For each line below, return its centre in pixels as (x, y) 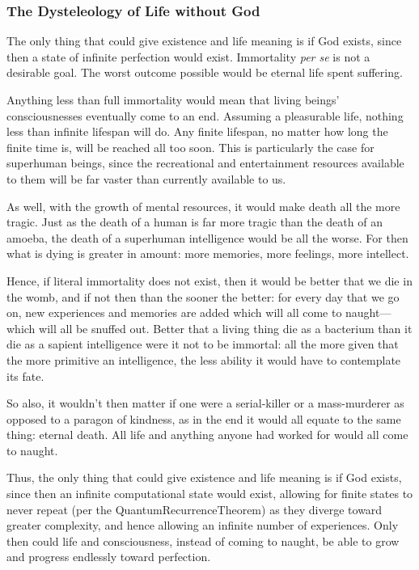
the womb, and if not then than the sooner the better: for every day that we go (203, 296)
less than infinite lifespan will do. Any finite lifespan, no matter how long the (197, 131)
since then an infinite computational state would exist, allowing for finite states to (210, 494)
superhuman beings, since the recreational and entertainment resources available (205, 163)
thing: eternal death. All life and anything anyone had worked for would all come (207, 435)
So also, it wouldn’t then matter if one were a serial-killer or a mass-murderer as (205, 403)
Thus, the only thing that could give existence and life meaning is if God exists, (204, 477)
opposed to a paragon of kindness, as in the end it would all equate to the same (204, 418)
